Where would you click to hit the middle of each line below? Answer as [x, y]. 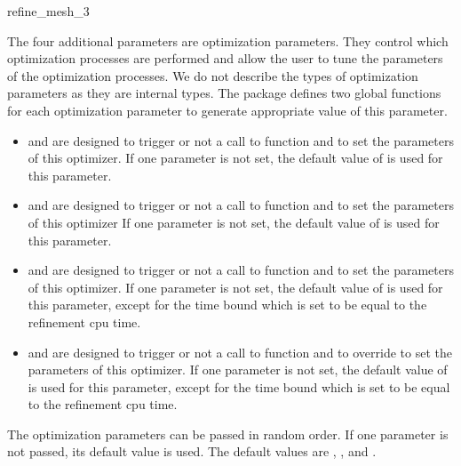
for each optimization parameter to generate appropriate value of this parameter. [227, 110]
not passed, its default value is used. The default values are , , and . [192, 451]
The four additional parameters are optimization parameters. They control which [228, 40]
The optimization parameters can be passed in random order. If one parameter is [228, 434]
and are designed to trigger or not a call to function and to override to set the [240, 352]
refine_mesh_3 [48, 11]
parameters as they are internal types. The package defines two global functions [224, 93]
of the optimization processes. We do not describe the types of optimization [213, 75]
